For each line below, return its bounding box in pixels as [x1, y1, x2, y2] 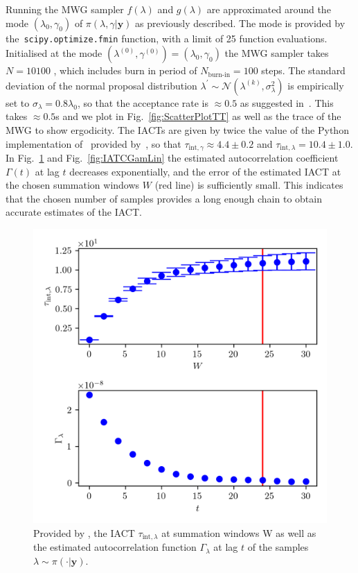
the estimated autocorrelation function [33, 540, 197, 554]
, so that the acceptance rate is [77, 95, 209, 110]
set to [6, 95, 30, 110]
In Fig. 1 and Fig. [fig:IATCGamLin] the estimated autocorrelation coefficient [6, 151, 339, 165]
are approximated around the [206, 2, 331, 16]
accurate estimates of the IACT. [6, 205, 142, 219]
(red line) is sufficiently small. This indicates [154, 178, 343, 192]
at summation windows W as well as [161, 525, 316, 540]
